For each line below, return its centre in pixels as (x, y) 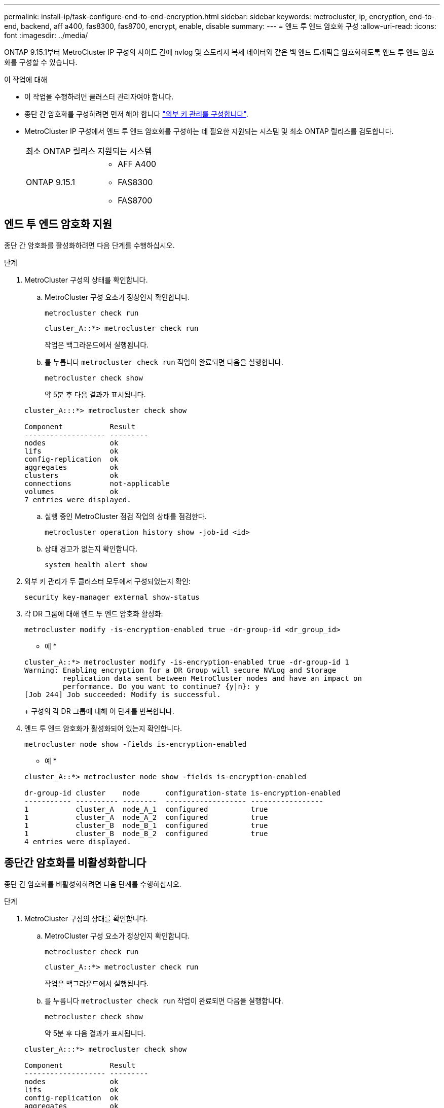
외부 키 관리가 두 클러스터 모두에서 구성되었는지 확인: (107, 581)
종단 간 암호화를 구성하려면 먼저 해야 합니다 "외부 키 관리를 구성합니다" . (136, 114)
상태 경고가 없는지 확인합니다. (91, 548)
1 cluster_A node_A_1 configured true (146, 809)
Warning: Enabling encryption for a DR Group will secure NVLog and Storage (180, 670)
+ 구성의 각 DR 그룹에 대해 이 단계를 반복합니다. (99, 711)
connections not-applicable (97, 483)
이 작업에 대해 (26, 79)
